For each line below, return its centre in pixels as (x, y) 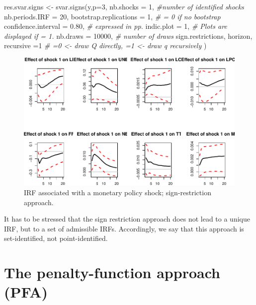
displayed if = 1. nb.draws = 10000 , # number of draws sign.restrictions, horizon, (128, 36)
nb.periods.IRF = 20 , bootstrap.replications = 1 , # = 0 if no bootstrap (112, 16)
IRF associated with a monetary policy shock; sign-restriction (118, 192)
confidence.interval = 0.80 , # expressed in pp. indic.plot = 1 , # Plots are (116, 26)
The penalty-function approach (112, 272)
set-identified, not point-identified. (56, 238)
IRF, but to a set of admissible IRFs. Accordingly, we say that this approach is (124, 228)
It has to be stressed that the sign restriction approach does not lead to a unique (127, 219)
